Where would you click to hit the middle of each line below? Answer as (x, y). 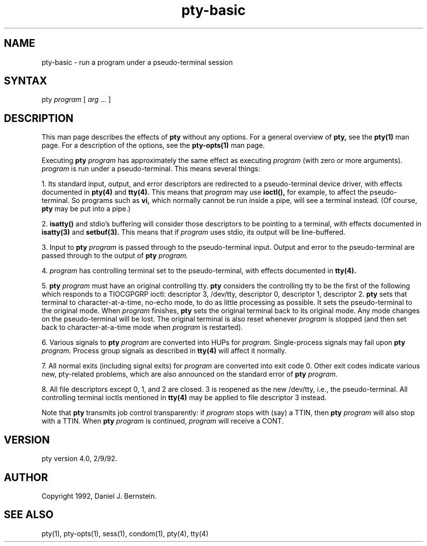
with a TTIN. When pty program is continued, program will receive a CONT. (163, 421)
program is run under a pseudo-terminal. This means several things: (151, 169)
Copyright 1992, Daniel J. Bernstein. (99, 496)
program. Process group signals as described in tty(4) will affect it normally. (164, 351)
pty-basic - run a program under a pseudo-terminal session (137, 62)
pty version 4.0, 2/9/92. (79, 459)
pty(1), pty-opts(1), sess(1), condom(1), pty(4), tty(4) (125, 533)
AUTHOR (26, 477)
